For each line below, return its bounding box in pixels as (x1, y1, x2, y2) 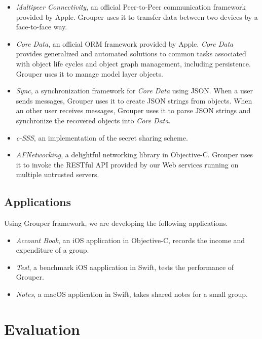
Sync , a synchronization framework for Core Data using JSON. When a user (16, 85, 253, 96)
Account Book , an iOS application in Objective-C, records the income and (16, 234, 245, 245)
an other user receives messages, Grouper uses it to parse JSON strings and (16, 105, 251, 116)
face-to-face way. (16, 21, 67, 32)
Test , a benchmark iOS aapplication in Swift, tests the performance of (16, 261, 234, 272)
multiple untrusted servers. (16, 169, 99, 180)
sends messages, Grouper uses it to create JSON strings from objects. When (16, 95, 252, 106)
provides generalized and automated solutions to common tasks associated (16, 48, 246, 59)
